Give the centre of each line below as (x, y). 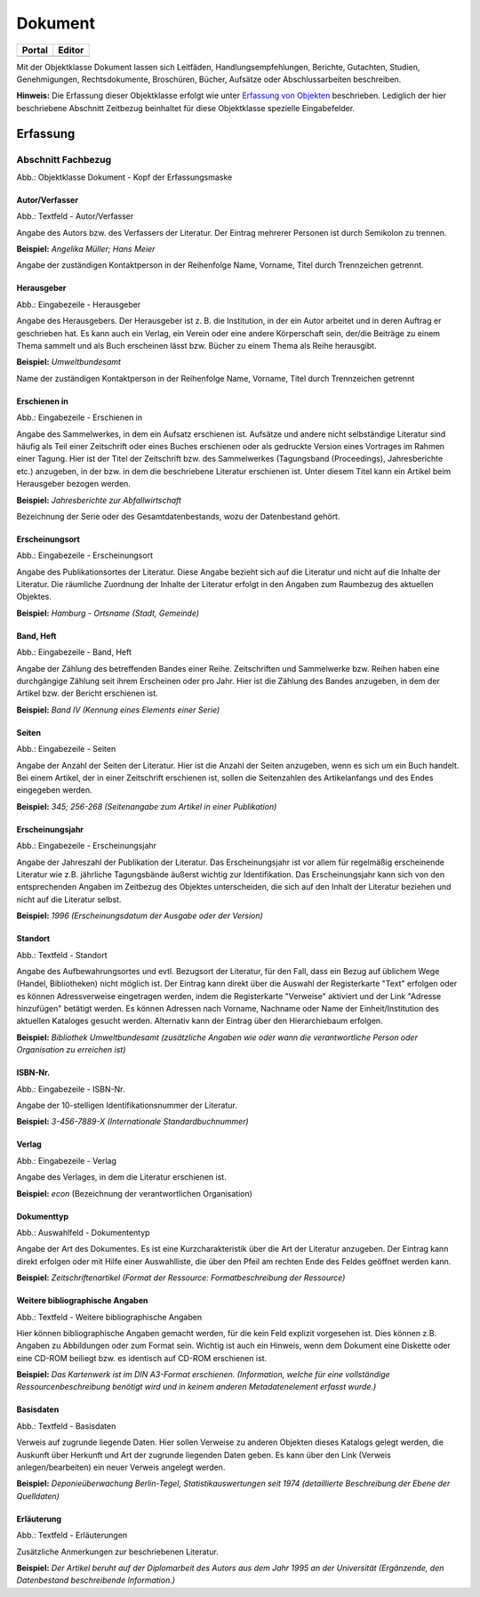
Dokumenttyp (43, 1216)
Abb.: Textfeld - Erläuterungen (72, 1536)
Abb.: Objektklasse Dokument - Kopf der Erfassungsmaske (124, 177)
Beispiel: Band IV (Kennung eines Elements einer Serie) (118, 710)
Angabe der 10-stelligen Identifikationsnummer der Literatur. (127, 1105)
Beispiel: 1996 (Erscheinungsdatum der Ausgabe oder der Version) (140, 915)
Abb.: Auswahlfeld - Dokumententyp (83, 1232)
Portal (35, 50)
